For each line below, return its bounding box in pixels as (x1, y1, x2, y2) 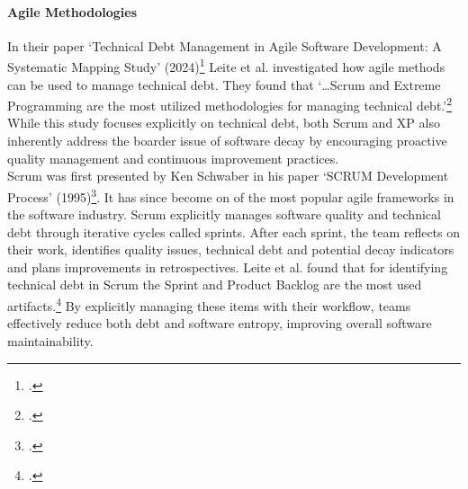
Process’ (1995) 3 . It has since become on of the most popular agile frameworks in (7, 184, 454, 206)
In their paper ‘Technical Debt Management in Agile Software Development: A (7, 36, 442, 55)
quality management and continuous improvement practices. (7, 148, 339, 167)
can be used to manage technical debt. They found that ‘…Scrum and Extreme (7, 75, 441, 93)
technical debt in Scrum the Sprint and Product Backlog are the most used (7, 275, 422, 294)
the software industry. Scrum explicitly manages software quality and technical (7, 205, 441, 224)
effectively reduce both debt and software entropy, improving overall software (7, 314, 432, 333)
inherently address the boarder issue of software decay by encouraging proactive (7, 131, 447, 150)
